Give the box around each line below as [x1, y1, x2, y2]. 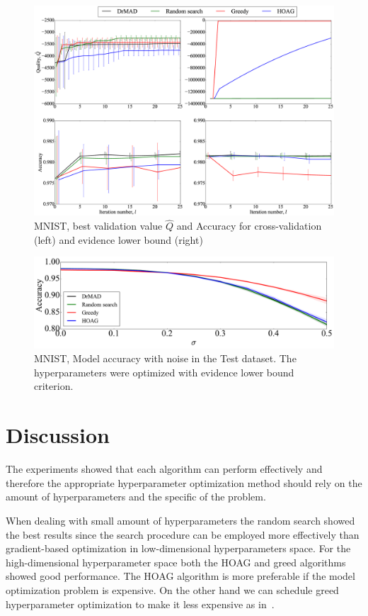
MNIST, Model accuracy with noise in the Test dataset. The [34, 351, 297, 366]
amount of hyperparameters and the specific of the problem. [6, 489, 266, 504]
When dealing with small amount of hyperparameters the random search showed [6, 513, 355, 527]
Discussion [6, 420, 110, 449]
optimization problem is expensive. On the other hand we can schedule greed [6, 582, 339, 597]
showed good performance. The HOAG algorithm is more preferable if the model [6, 569, 355, 583]
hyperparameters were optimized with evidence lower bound [34, 364, 294, 379]
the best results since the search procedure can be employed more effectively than [6, 527, 360, 542]
